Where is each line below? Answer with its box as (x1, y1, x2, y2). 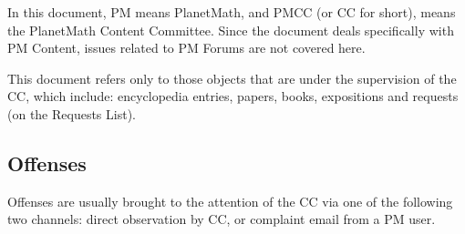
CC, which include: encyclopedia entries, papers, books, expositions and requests (7, 86, 459, 106)
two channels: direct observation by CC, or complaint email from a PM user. (7, 209, 436, 229)
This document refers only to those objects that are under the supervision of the (7, 68, 457, 87)
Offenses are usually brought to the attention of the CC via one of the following (7, 191, 453, 210)
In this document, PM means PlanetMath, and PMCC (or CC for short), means (7, 3, 456, 21)
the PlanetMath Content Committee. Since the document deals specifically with (7, 20, 454, 39)
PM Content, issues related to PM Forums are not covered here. (7, 38, 366, 57)
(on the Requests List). (7, 104, 136, 123)
